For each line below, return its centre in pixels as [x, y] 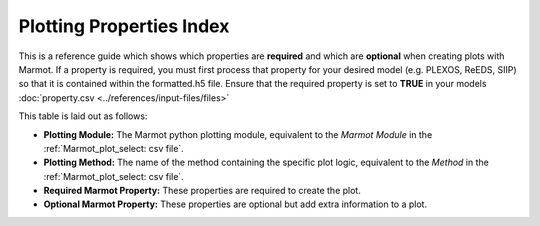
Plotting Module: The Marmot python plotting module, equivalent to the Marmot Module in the [238, 134]
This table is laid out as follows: [83, 116]
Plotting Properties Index [124, 26]
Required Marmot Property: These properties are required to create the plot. [202, 191]
